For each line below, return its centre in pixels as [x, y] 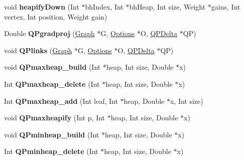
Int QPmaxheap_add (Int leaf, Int [61, 101]
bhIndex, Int [104, 7]
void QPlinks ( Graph [38, 50]
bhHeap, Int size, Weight [167, 7]
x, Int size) [187, 101]
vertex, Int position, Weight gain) [56, 16]
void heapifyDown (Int [42, 7]
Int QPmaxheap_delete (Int [52, 84]
